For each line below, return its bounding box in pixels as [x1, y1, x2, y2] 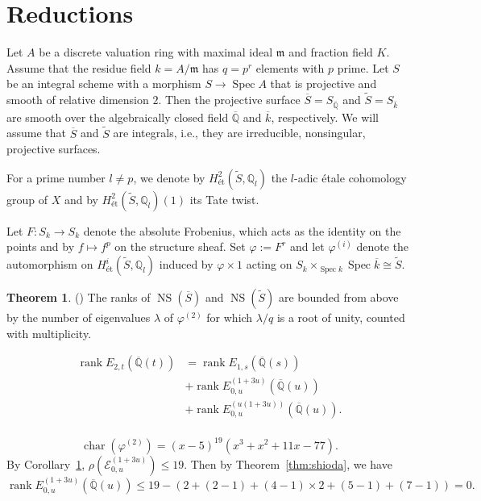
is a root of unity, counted [276, 309, 405, 326]
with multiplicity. [6, 324, 92, 341]
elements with [255, 59, 325, 76]
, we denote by [133, 169, 205, 186]
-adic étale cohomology [293, 169, 407, 186]
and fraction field [288, 44, 373, 61]
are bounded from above [278, 289, 399, 306]
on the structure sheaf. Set [114, 238, 246, 255]
